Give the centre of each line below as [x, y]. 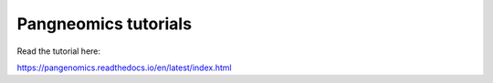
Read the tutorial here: [58, 51]
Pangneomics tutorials [104, 24]
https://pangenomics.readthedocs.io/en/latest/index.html [124, 67]
